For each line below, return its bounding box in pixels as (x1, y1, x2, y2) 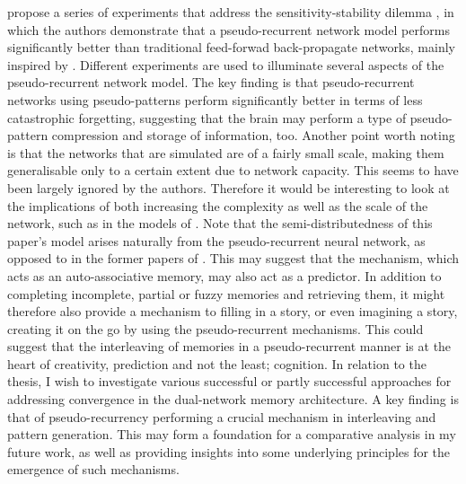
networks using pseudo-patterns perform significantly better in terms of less (7, 90, 423, 109)
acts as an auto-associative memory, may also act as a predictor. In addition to (7, 266, 442, 285)
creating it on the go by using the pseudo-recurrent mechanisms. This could (7, 319, 424, 338)
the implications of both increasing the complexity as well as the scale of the (7, 196, 428, 215)
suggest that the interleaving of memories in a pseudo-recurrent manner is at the (7, 337, 452, 356)
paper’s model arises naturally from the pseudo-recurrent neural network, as (7, 231, 426, 250)
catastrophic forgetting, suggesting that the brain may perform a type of (7, 108, 407, 127)
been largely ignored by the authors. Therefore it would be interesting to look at (7, 178, 450, 197)
